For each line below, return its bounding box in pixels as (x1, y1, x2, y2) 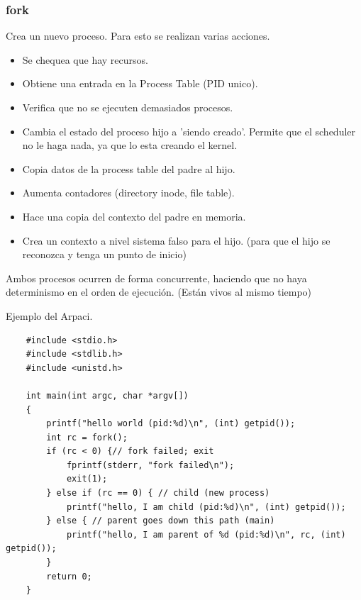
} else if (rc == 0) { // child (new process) (46, 488, 270, 499)
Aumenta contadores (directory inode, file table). (22, 185, 235, 200)
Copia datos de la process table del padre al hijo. (22, 161, 235, 176)
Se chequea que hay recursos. (22, 52, 148, 67)
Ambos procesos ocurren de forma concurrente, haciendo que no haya (6, 270, 307, 285)
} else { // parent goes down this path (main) (46, 516, 275, 526)
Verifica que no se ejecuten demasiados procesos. (22, 100, 233, 114)
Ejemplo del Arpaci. (6, 308, 93, 323)
